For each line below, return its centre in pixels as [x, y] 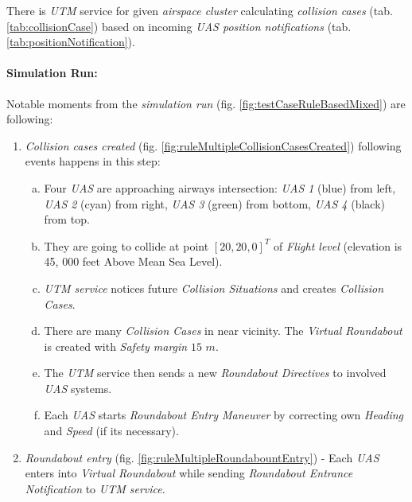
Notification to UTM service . [95, 488]
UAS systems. [78, 388]
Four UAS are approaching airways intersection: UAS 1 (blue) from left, [220, 187]
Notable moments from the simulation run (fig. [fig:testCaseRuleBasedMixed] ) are [206, 103]
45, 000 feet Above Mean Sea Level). [133, 261]
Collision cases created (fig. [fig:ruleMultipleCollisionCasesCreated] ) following [213, 145]
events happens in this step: [93, 161]
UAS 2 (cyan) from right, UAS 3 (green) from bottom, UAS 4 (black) [214, 203]
